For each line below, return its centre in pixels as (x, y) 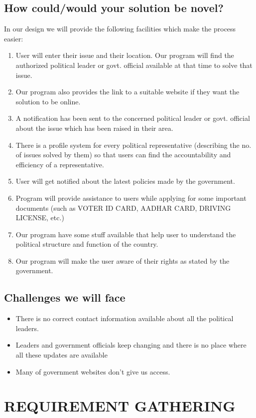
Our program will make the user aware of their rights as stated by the (123, 260)
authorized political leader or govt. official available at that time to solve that (134, 65)
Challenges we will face (65, 297)
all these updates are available (62, 355)
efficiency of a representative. (60, 164)
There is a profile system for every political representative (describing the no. (133, 145)
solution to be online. (48, 101)
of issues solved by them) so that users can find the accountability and (123, 155)
